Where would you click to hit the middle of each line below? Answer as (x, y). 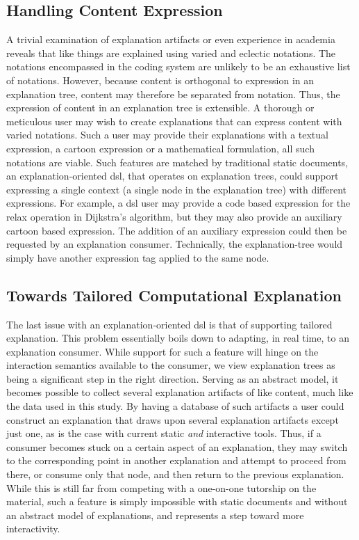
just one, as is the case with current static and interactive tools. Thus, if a (164, 433)
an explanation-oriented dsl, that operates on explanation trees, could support (173, 176)
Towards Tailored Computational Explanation (174, 295)
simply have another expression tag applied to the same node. (138, 257)
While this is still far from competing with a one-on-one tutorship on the (161, 487)
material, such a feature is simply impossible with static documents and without (177, 501)
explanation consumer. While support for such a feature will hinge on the (162, 351)
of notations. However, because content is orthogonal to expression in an (160, 80)
